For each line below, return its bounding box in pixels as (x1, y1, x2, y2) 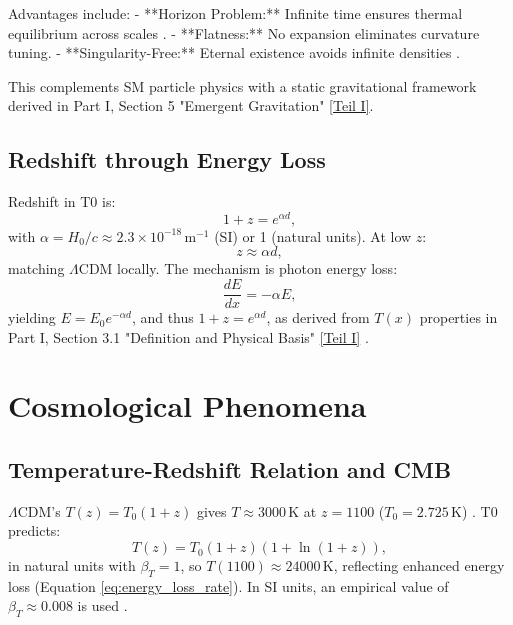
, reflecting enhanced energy (333, 555, 505, 576)
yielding (8, 307, 56, 328)
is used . (77, 595, 128, 616)
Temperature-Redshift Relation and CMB (8, 454, 452, 485)
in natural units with (8, 555, 136, 576)
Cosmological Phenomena (8, 385, 367, 426)
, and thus (131, 307, 194, 328)
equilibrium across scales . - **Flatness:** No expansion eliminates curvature (8, 22, 480, 43)
